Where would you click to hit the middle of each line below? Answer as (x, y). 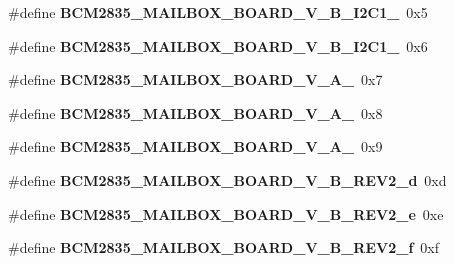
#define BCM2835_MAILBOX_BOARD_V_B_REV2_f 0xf (223, 247)
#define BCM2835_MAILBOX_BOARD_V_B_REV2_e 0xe (226, 213)
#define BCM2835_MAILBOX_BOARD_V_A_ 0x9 (195, 146)
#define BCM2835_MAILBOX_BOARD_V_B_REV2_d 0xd (227, 179)
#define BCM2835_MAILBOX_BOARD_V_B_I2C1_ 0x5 (218, 12)
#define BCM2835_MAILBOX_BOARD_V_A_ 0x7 (195, 79)
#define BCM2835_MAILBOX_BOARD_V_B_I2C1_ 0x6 (218, 45)
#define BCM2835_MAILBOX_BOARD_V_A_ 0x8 (195, 112)
